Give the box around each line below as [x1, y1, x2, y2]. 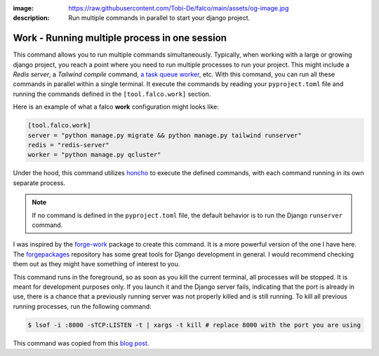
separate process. [13, 179, 66, 187]
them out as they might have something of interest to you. [13, 260, 180, 268]
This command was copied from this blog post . [13, 338, 149, 347]
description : [13, 14, 50, 22]
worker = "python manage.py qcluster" [27, 151, 161, 159]
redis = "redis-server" [27, 141, 110, 149]
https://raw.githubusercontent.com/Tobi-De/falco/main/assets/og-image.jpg [68, 4, 289, 12]
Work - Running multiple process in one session [13, 32, 227, 44]
